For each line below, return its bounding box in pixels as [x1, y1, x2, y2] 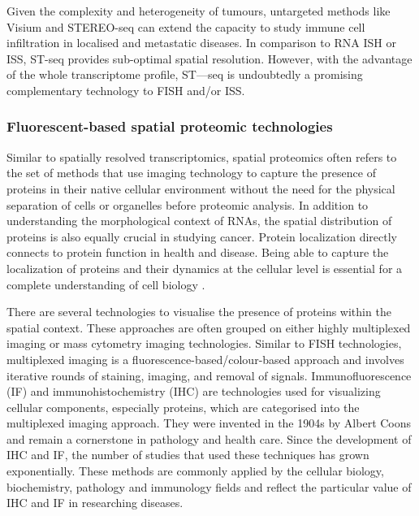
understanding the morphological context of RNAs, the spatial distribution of [6, 212, 392, 229]
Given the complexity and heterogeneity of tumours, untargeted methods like [6, 2, 391, 19]
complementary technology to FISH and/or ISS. [6, 81, 245, 98]
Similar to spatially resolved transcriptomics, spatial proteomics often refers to [6, 148, 397, 165]
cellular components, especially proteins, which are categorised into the [6, 398, 360, 415]
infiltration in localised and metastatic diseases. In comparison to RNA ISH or [6, 34, 396, 51]
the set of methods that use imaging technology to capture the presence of [6, 164, 376, 181]
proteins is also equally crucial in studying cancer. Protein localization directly [6, 228, 398, 245]
